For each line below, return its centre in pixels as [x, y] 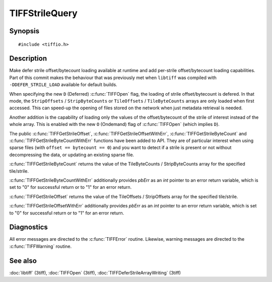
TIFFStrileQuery [43, 13]
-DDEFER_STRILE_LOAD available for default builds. [63, 85]
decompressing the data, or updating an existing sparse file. [72, 155]
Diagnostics [28, 227]
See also [23, 261]
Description [28, 59]
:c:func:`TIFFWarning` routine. [41, 246]
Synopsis [24, 31]
